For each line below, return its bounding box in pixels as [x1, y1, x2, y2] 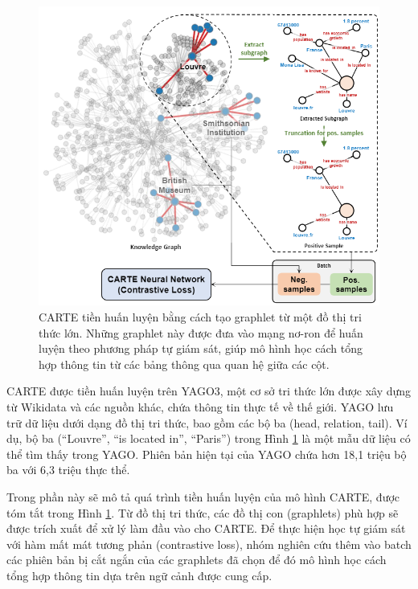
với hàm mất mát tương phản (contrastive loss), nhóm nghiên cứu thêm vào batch [6, 535, 412, 552]
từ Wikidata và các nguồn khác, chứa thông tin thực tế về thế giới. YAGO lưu [6, 399, 394, 415]
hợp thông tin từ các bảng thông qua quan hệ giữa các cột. [39, 355, 330, 372]
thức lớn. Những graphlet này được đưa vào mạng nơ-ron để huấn [39, 324, 363, 341]
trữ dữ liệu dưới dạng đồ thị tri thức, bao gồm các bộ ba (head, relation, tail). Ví [6, 414, 408, 431]
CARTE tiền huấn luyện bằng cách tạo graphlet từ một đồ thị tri [39, 309, 362, 325]
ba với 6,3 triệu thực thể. [6, 461, 130, 478]
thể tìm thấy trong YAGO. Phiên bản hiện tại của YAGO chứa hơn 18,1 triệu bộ [6, 445, 407, 462]
